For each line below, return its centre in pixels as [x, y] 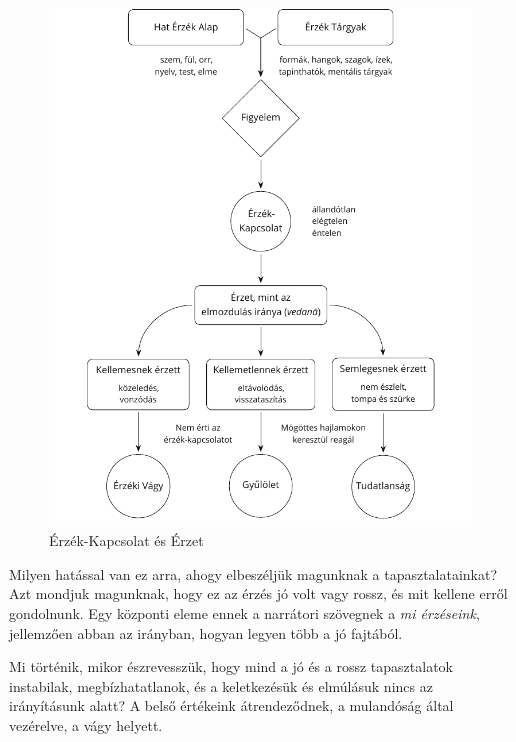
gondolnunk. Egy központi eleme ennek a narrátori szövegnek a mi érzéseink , [244, 613]
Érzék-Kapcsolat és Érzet [126, 540]
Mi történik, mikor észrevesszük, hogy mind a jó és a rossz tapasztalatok [231, 666]
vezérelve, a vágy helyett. [86, 725]
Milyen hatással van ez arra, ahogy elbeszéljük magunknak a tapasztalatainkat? [253, 573]
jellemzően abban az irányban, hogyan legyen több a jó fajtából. [206, 632]
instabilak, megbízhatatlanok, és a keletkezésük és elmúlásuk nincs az [221, 685]
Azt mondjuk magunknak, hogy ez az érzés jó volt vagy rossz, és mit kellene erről [258, 593]
